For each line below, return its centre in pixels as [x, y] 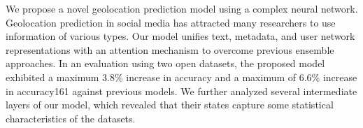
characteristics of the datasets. [71, 118]
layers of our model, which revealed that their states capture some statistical [170, 105]
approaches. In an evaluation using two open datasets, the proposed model [165, 63]
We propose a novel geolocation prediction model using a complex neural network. [182, 8]
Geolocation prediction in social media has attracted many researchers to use [171, 22]
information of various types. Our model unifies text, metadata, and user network [180, 36]
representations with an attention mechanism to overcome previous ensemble [170, 49]
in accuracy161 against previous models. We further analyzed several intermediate [181, 91]
